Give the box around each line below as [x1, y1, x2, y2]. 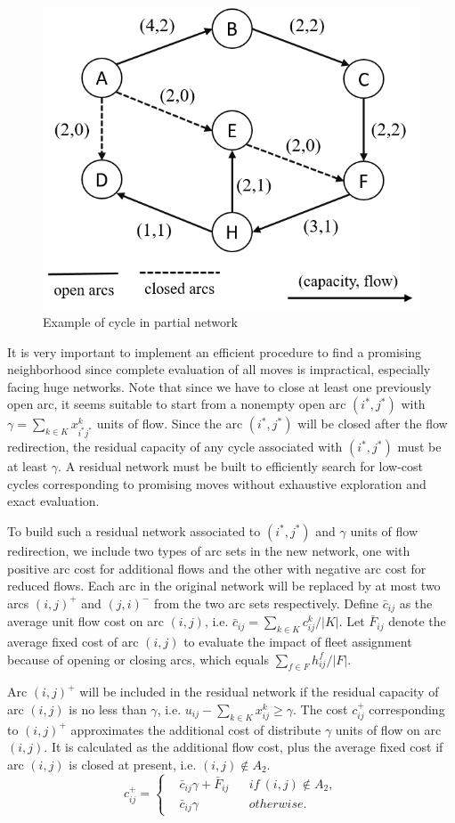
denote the [388, 612, 446, 631]
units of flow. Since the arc [96, 414, 243, 433]
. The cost [293, 699, 348, 718]
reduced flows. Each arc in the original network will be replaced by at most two [7, 576, 441, 595]
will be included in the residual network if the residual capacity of [79, 682, 439, 701]
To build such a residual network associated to [7, 521, 261, 540]
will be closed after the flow [297, 414, 448, 433]
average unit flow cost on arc [7, 612, 164, 631]
